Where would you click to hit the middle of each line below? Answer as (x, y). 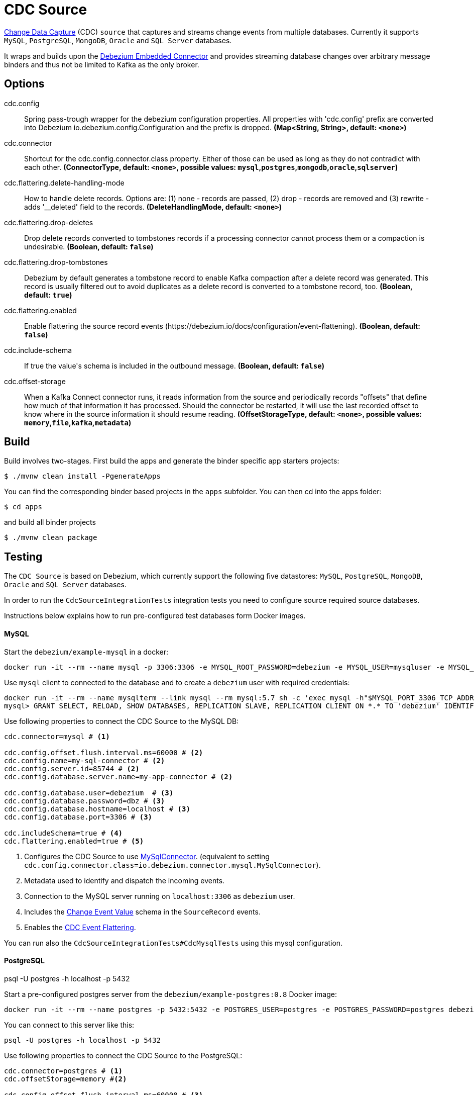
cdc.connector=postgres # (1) (64, 1071)
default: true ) (48, 295)
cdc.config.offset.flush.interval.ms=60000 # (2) (104, 752)
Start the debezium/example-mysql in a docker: (86, 652)
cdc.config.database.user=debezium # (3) (89, 793)
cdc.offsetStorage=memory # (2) (66, 1079)
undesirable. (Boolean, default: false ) (89, 246)
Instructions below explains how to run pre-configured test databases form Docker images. (155, 616)
